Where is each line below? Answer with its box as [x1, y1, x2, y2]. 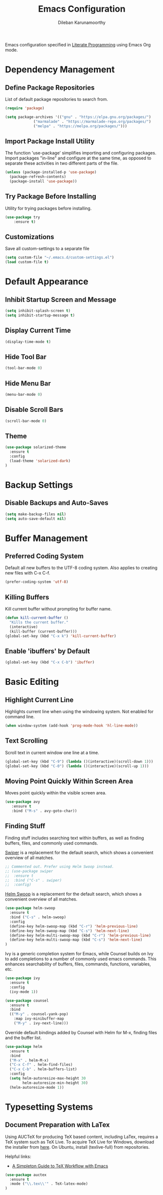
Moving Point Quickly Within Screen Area [5, 777, 133, 786]
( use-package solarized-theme [5, 445, 67, 450]
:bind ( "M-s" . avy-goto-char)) [11, 809, 77, 813]
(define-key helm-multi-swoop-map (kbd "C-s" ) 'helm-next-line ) [9, 937, 143, 943]
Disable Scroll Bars [5, 405, 63, 414]
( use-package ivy [5, 976, 40, 981]
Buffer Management [5, 533, 88, 544]
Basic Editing [5, 676, 59, 688]
